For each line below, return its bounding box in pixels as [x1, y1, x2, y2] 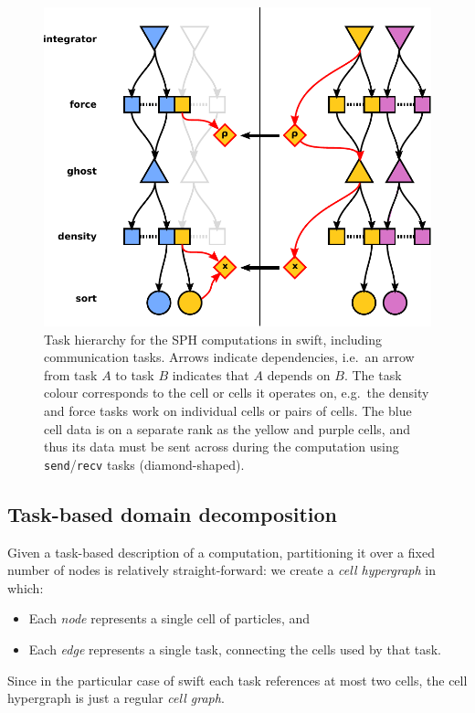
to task [115, 365, 154, 384]
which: [7, 578, 44, 597]
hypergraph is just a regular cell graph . [7, 688, 225, 708]
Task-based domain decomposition [7, 499, 337, 527]
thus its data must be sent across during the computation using [44, 437, 399, 456]
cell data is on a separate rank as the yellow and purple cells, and [44, 419, 410, 438]
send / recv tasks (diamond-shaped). [44, 454, 245, 474]
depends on [267, 365, 331, 384]
